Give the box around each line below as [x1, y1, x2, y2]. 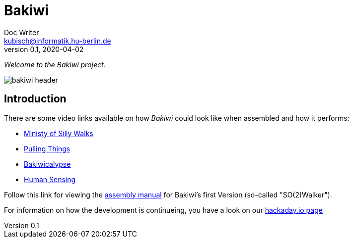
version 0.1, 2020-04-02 [4, 45, 84, 53]
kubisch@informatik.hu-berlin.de [4, 36, 111, 45]
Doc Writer [4, 28, 39, 37]
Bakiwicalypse [24, 159, 71, 168]
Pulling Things [24, 144, 71, 153]
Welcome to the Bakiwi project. [4, 60, 106, 69]
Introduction [4, 93, 67, 105]
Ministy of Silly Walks [24, 129, 93, 138]
